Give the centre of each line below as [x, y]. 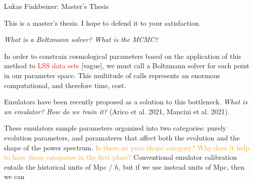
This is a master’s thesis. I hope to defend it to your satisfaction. [102, 23]
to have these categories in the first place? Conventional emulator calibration [121, 157]
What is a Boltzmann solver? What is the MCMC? [81, 39]
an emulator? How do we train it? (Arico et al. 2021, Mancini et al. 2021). [117, 111]
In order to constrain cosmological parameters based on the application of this [123, 56]
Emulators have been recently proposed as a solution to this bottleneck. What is [126, 102]
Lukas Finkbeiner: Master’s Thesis [56, 6]
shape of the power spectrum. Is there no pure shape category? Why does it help [127, 147]
